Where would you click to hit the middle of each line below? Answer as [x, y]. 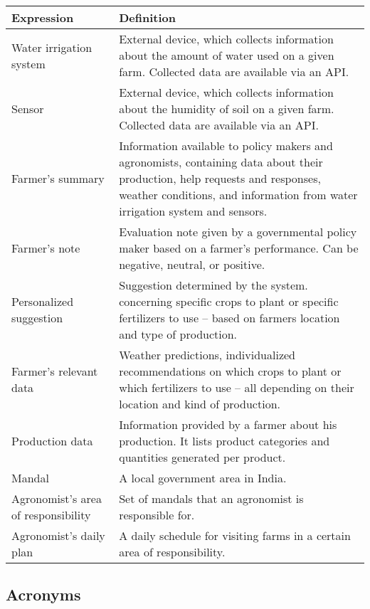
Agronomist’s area [57, 498]
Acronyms [43, 594]
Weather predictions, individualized [207, 355]
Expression [43, 17]
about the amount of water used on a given [227, 55]
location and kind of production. [200, 404]
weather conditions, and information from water [238, 195]
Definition [147, 17]
